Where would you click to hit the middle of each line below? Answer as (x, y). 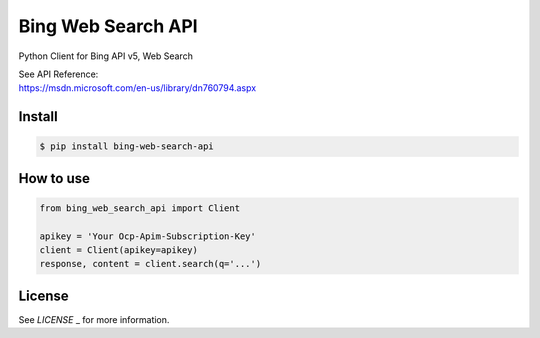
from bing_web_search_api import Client (139, 208)
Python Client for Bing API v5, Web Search (106, 56)
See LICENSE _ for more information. (94, 319)
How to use (54, 178)
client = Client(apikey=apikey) (119, 250)
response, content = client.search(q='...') (150, 264)
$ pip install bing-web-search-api (126, 146)
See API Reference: (58, 74)
